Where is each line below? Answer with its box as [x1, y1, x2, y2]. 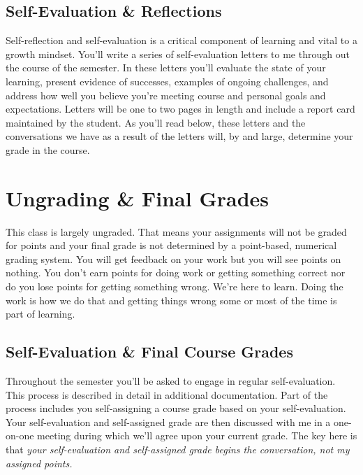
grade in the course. [6, 142, 90, 157]
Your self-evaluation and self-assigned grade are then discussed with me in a [6, 414, 331, 429]
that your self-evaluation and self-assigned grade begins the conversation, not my [6, 442, 350, 456]
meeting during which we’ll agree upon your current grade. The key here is [37, 428, 357, 443]
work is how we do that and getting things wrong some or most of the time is [6, 292, 337, 307]
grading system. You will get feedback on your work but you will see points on [6, 251, 341, 266]
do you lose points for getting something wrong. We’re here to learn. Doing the [6, 279, 343, 294]
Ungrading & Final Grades [6, 183, 269, 212]
